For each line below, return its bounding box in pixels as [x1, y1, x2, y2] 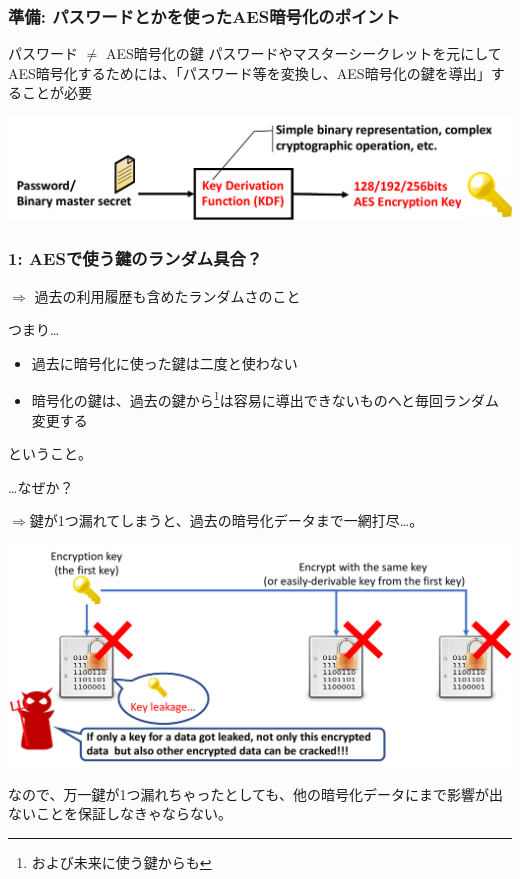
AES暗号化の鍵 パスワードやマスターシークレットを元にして [105, 43, 502, 64]
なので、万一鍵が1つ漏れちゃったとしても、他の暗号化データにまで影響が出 [8, 783, 503, 804]
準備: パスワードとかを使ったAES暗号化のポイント [8, 3, 401, 28]
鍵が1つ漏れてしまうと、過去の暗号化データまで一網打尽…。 [29, 510, 424, 531]
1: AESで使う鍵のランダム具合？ [8, 246, 263, 271]
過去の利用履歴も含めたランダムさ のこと [34, 285, 301, 306]
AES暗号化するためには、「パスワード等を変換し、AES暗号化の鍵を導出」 [8, 62, 491, 83]
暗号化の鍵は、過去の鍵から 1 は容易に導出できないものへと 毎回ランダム [31, 387, 499, 411]
